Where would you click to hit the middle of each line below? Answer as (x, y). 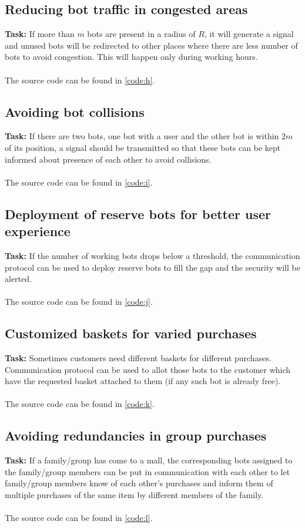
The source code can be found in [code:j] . (79, 302)
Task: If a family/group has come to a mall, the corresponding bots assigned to (149, 460)
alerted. (18, 279)
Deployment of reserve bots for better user (138, 213)
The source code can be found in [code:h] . (80, 80)
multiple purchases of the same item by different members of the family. (134, 495)
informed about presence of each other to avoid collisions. (108, 159)
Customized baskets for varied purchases (131, 333)
